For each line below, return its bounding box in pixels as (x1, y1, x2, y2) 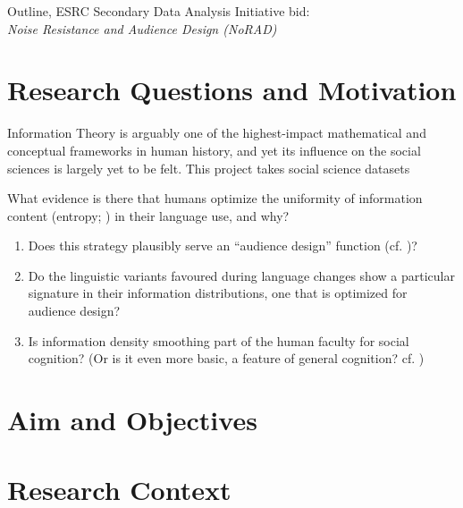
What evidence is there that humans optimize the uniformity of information (7, 189, 423, 207)
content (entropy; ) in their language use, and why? (7, 206, 290, 224)
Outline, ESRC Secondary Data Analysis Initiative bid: (7, 2, 310, 20)
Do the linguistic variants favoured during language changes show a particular (28, 266, 455, 284)
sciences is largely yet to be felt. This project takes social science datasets (7, 158, 410, 177)
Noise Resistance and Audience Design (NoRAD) (7, 19, 277, 38)
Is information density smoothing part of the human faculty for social (28, 331, 409, 350)
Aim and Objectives (7, 402, 257, 438)
